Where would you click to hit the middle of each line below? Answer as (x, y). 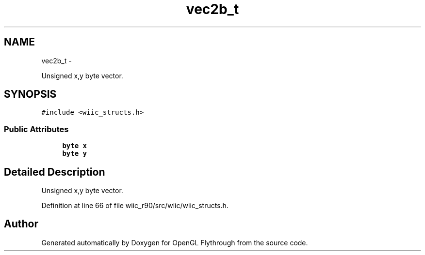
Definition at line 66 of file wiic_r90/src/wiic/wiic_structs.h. (135, 206)
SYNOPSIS (30, 94)
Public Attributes (36, 129)
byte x (74, 146)
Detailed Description (55, 172)
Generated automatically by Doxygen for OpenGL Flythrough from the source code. (175, 242)
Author (21, 224)
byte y (74, 154)
